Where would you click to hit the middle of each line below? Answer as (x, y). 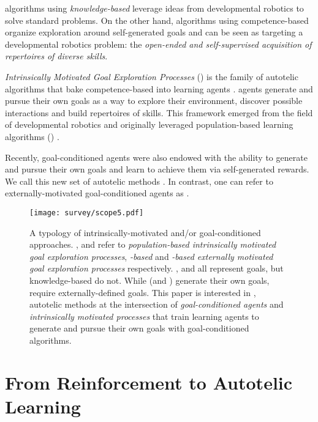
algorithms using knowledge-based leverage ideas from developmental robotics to (154, 8)
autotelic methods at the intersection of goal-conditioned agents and (157, 304)
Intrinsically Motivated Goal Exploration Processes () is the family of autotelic (152, 76)
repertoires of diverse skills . (56, 56)
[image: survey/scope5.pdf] (87, 213)
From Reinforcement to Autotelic (149, 382)
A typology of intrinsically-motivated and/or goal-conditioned (145, 232)
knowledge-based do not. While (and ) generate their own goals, (150, 280)
